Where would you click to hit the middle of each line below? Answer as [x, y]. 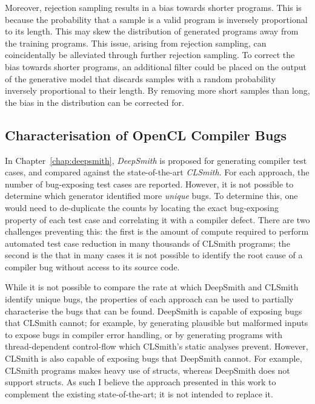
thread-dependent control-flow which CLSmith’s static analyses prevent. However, [157, 346]
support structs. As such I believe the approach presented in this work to [141, 382]
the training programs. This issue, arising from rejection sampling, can [136, 43]
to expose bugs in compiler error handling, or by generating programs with [144, 334]
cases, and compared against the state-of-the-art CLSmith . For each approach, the [157, 172]
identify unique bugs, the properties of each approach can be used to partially [149, 299]
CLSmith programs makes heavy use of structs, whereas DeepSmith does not [148, 370]
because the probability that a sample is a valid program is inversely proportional [156, 19]
